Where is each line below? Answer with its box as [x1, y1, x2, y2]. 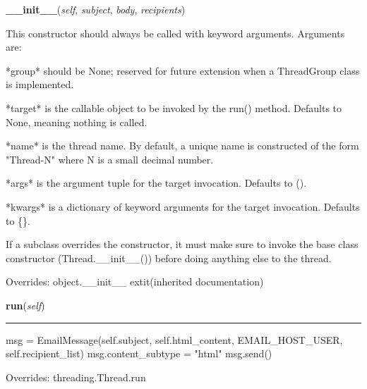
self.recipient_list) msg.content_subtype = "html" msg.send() [6, 346, 272, 361]
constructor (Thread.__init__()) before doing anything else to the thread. [6, 250, 332, 265]
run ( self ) [6, 297, 45, 312]
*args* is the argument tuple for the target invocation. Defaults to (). [6, 175, 307, 190]
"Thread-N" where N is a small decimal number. [6, 152, 214, 166]
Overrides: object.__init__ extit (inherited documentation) [6, 274, 264, 289]
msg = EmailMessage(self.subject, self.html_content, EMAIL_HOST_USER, [6, 332, 343, 347]
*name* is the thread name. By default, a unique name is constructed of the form [6, 138, 359, 153]
